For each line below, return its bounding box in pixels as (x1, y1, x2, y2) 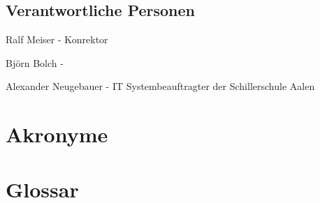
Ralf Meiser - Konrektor (6, 32, 108, 47)
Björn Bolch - (6, 55, 64, 70)
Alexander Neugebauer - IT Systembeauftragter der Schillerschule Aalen (6, 79, 315, 93)
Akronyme (6, 120, 108, 149)
